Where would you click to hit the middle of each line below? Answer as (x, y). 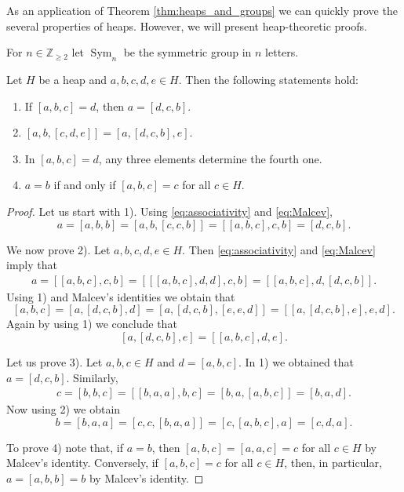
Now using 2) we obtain (64, 409)
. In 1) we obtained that (297, 361)
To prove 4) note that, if (65, 447)
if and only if (85, 185)
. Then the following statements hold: (268, 79)
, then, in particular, (333, 463)
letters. (282, 52)
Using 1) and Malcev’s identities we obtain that (121, 296)
